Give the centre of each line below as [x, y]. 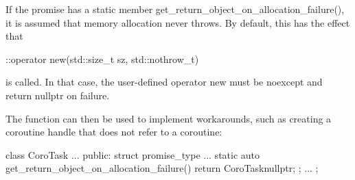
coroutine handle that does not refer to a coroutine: [114, 132]
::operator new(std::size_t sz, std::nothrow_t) [102, 59]
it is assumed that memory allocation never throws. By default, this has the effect [178, 22]
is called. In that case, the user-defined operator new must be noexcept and [164, 82]
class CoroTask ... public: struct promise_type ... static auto [133, 154]
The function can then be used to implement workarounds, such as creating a [169, 118]
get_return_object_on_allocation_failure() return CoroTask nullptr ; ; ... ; [162, 168]
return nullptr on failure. [58, 95]
